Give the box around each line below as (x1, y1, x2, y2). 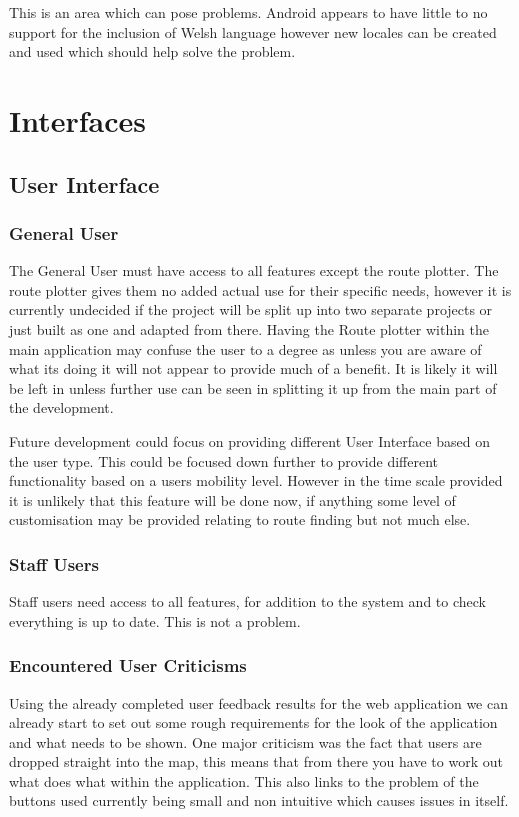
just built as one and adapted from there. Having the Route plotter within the (9, 318, 490, 339)
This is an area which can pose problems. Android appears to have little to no (9, 2, 488, 22)
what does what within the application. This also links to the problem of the (9, 770, 479, 791)
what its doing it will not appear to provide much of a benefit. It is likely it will (9, 358, 498, 379)
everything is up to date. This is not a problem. (9, 610, 301, 631)
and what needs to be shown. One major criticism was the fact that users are (9, 731, 482, 752)
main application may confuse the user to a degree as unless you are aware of (9, 338, 482, 359)
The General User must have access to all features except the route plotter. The (9, 260, 499, 281)
